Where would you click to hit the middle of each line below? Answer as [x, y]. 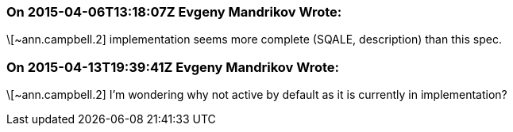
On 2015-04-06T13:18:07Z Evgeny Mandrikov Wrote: [174, 12]
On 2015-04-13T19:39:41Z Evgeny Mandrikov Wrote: [173, 67]
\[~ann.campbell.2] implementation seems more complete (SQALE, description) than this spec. [254, 40]
